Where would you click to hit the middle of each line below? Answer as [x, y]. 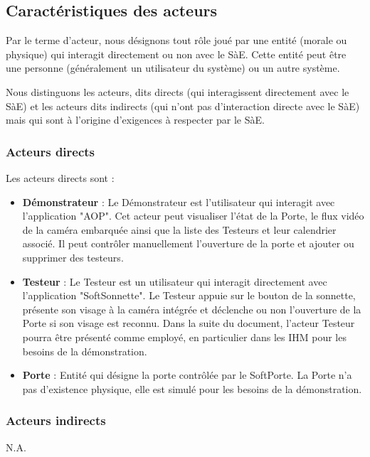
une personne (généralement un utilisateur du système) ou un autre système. [173, 68]
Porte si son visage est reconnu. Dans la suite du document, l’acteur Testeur [189, 323]
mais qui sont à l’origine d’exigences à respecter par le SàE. [135, 120]
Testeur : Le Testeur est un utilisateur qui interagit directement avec [175, 281]
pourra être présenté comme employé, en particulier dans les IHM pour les [184, 337]
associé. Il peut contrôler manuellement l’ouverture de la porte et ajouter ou [188, 243]
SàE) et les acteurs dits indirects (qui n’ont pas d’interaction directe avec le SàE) [183, 106]
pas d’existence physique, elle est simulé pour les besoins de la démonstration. [192, 388]
